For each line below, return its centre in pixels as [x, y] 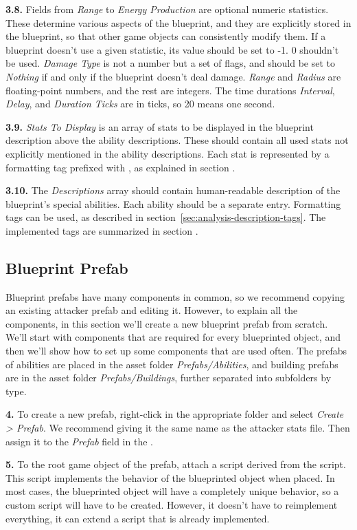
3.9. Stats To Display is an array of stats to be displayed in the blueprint [160, 126]
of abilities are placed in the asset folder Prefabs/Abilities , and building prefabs [172, 364]
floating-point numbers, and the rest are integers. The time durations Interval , [170, 90]
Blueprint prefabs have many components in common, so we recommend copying [175, 296]
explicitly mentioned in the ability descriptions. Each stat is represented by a [168, 153]
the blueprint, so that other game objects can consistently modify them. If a [166, 36]
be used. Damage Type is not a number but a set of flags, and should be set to [171, 63]
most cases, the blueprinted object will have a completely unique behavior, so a [172, 491]
